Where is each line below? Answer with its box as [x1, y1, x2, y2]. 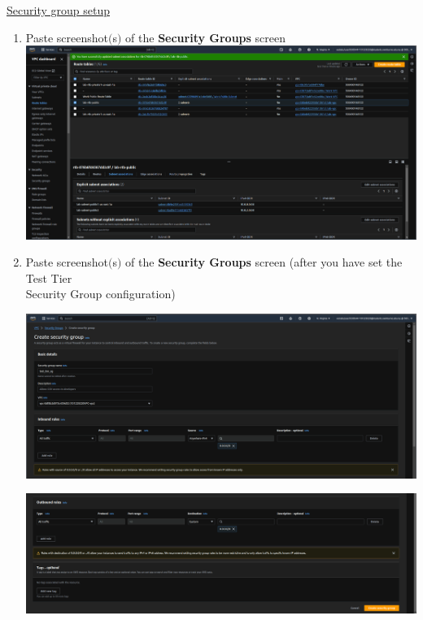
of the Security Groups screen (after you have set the [125, 254, 403, 271]
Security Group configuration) [25, 285, 176, 302]
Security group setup [7, 2, 110, 18]
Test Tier [25, 269, 72, 286]
